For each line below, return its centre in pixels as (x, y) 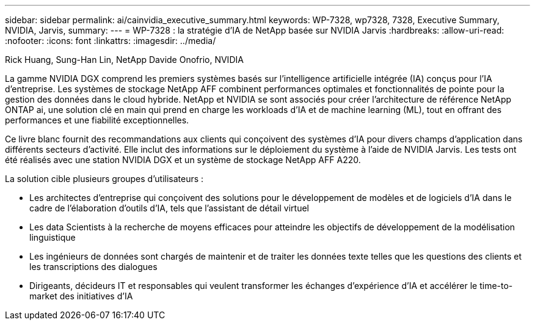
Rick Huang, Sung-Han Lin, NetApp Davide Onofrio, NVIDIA (124, 60)
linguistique (53, 237)
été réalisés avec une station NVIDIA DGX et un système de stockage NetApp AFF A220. (183, 160)
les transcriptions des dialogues (93, 267)
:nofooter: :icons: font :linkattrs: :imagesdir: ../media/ (111, 41)
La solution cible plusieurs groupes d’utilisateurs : (104, 179)
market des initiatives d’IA (81, 296)
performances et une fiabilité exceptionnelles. (97, 120)
